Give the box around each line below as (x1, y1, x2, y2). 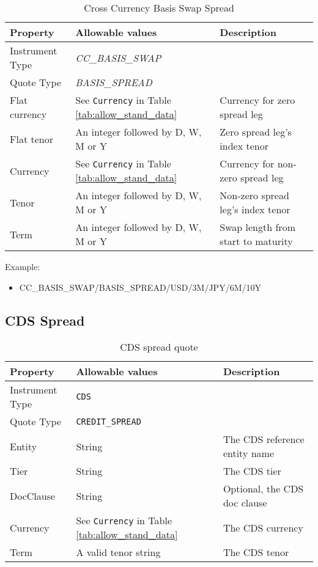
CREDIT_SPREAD (76, 416, 141, 426)
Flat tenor (10, 131, 53, 146)
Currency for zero (220, 93, 295, 107)
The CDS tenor (223, 545, 289, 560)
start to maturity (220, 234, 293, 248)
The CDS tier (223, 464, 281, 478)
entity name (223, 446, 274, 461)
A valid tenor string (76, 545, 161, 560)
